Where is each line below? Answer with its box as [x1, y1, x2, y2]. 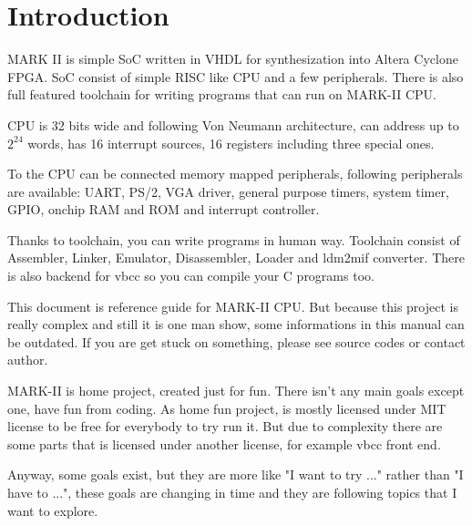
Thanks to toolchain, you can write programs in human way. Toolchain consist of [7, 230, 460, 249]
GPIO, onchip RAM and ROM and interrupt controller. [7, 200, 320, 219]
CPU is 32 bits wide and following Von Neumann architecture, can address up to [7, 115, 459, 134]
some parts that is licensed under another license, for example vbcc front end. [7, 434, 441, 453]
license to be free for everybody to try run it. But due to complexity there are [7, 417, 443, 436]
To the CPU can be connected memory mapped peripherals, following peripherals [7, 164, 463, 183]
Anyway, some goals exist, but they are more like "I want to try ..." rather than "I [7, 465, 464, 484]
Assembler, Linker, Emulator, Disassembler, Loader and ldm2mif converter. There [7, 248, 465, 267]
